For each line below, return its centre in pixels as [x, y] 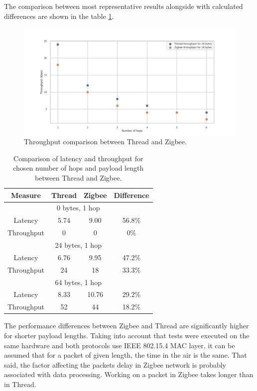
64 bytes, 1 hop [78, 282]
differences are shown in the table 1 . [59, 16]
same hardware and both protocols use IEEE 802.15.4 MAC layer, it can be [120, 345]
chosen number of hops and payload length [78, 168]
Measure [26, 195]
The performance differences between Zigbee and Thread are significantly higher [127, 326]
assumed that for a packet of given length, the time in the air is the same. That [126, 355]
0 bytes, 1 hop [78, 208]
